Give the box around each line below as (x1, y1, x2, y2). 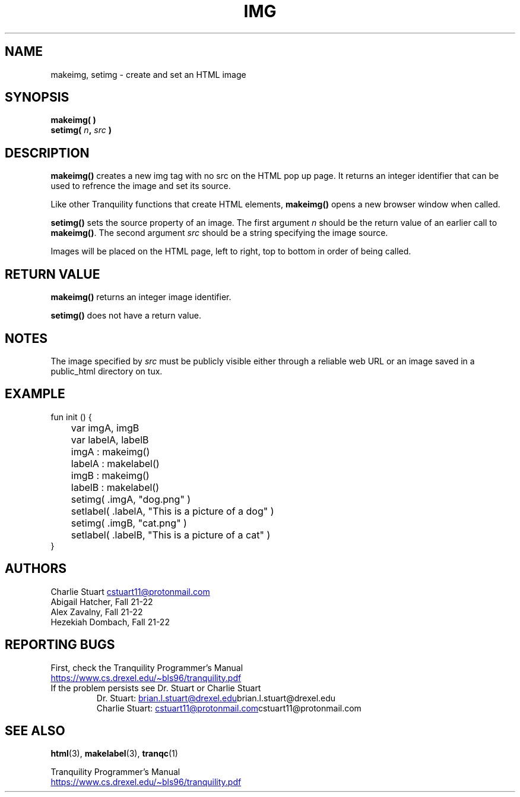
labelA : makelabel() (71, 457, 160, 470)
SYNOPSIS (5, 90, 69, 105)
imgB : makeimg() (71, 469, 150, 481)
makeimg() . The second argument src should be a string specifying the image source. (50, 228, 388, 238)
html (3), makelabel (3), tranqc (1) (50, 748, 178, 759)
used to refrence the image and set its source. (50, 181, 231, 191)
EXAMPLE (5, 386, 65, 402)
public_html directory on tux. (50, 366, 163, 376)
